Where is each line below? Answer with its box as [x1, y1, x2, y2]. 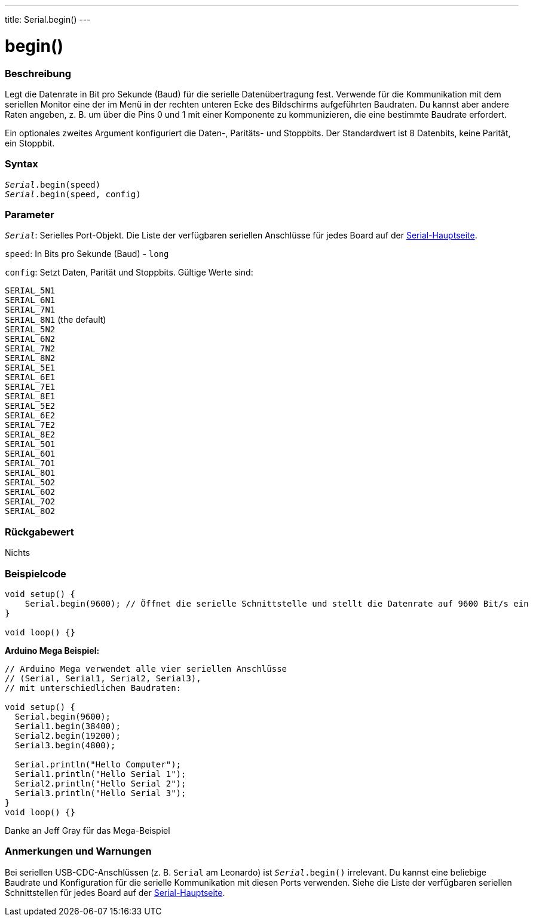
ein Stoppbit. [5, 137, 55, 148]
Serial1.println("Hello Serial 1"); [14, 769, 186, 779]
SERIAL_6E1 [5, 372, 56, 383]
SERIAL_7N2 [5, 344, 56, 354]
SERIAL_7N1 [5, 305, 56, 315]
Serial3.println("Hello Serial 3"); [14, 788, 186, 798]
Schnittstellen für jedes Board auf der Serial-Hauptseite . [5, 887, 225, 898]
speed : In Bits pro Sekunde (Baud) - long [5, 249, 169, 259]
